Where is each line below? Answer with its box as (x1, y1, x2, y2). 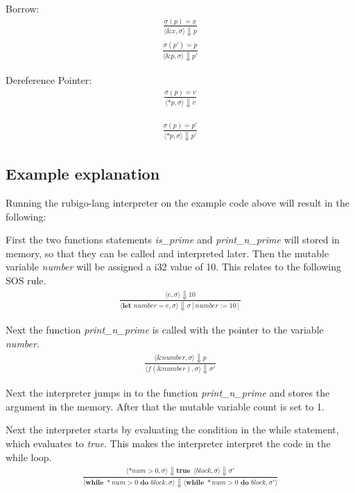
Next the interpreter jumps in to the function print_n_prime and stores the (6, 386, 330, 400)
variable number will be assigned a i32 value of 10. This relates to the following (6, 259, 341, 274)
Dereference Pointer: (6, 72, 92, 87)
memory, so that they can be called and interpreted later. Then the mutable (6, 245, 329, 260)
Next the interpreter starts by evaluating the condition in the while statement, (6, 422, 339, 437)
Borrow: (6, 1, 40, 15)
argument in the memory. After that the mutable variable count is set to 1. (6, 399, 324, 413)
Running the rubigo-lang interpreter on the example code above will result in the (6, 196, 349, 210)
